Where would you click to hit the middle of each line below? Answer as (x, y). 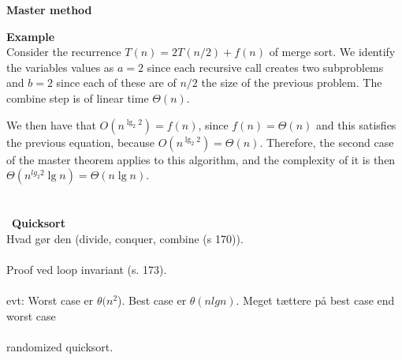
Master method (49, 9)
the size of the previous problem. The (292, 82)
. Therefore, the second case (327, 142)
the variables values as (60, 67)
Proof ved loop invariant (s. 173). (87, 270)
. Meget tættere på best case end (315, 300)
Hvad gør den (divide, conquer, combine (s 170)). (125, 238)
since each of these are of (116, 82)
